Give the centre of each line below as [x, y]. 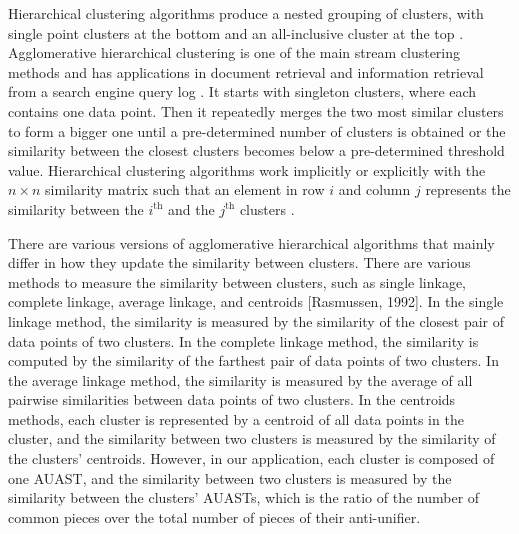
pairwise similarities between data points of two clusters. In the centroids [232, 399]
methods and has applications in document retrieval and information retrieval [246, 71]
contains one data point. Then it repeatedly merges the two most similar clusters [256, 110]
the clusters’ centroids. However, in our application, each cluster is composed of [251, 458]
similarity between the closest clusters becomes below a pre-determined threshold [256, 150]
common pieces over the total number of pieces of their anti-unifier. [214, 516]
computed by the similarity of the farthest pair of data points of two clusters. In [253, 360]
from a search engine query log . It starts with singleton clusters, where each [242, 91]
